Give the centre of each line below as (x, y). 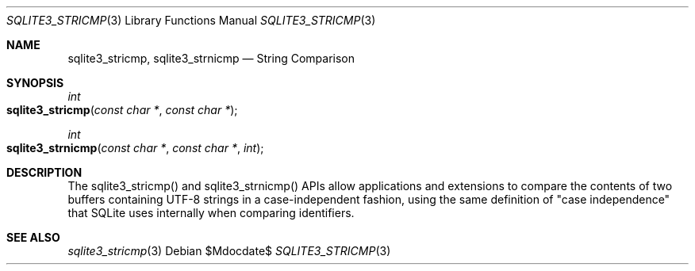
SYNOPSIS (35, 83)
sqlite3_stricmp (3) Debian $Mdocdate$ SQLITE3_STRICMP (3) (229, 251)
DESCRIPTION (44, 172)
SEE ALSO (33, 237)
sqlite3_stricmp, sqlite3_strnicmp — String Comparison (211, 58)
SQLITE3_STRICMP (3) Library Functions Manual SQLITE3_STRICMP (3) (191, 20)
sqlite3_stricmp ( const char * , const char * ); (122, 110)
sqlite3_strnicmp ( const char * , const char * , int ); (135, 148)
